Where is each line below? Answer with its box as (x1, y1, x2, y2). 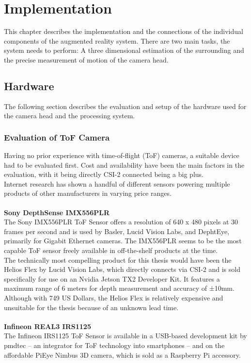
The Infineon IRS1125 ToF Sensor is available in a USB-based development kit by (4, 331, 247, 341)
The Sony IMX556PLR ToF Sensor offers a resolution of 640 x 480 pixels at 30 (4, 217, 238, 227)
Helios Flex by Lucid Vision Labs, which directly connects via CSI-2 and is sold (4, 264, 240, 274)
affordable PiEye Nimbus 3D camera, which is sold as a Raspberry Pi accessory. (4, 349, 241, 360)
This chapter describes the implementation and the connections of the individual (4, 26, 243, 36)
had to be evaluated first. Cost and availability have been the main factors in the (4, 159, 245, 170)
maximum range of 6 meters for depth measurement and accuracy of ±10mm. (4, 283, 235, 293)
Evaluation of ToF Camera (4, 131, 110, 143)
